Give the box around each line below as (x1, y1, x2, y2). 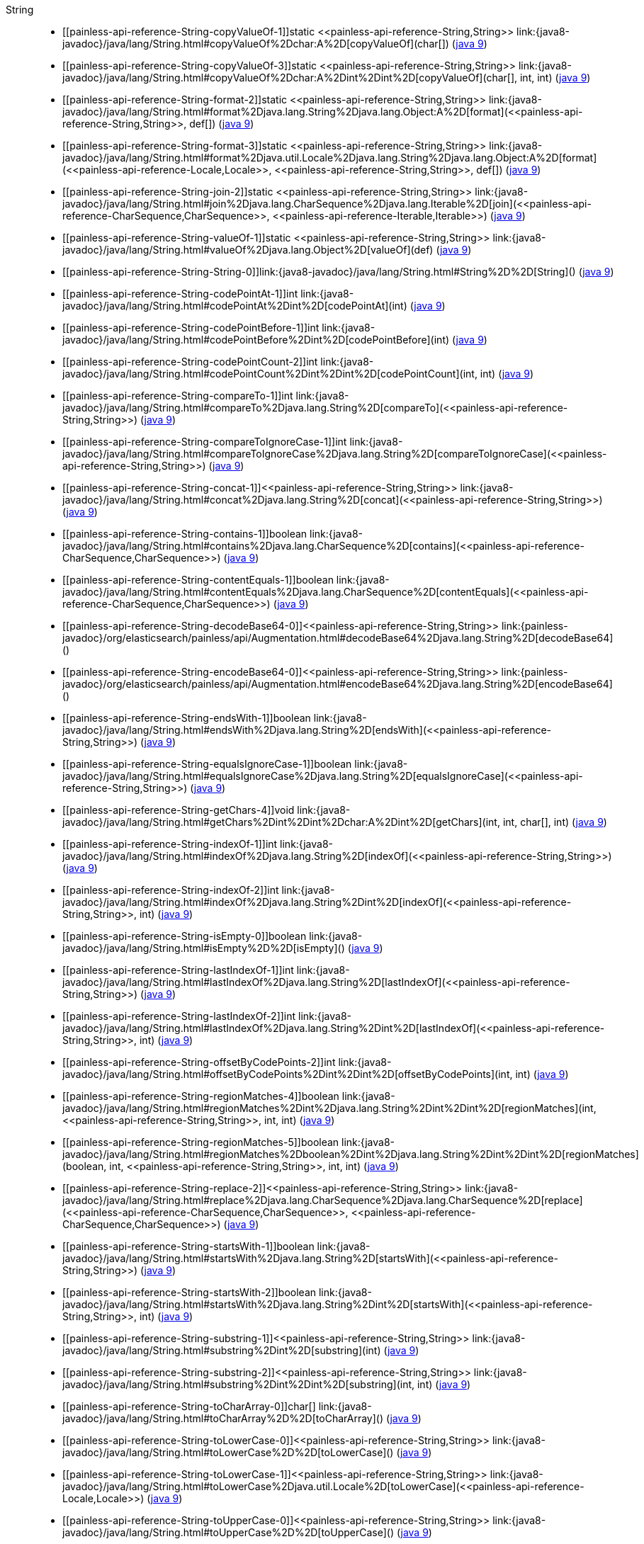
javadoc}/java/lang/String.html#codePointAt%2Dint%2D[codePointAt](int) (62, 300, 407, 312)
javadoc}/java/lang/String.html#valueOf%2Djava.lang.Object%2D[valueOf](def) (62, 244, 434, 256)
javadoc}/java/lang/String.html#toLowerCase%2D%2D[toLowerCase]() (62, 1446, 394, 1458)
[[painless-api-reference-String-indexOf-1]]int (62, 838, 278, 850)
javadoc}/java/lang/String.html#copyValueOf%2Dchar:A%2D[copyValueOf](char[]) (62, 38, 449, 50)
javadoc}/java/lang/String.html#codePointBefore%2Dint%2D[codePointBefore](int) (62, 334, 450, 346)
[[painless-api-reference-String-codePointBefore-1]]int (62, 322, 320, 334)
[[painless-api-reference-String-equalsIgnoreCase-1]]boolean (62, 758, 352, 770)
